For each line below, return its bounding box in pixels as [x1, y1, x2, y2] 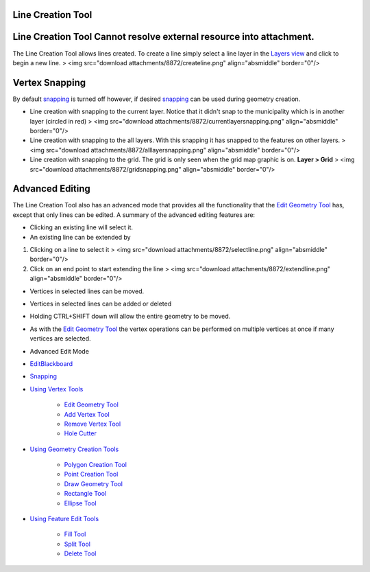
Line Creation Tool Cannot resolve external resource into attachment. [12, 31, 314, 43]
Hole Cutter [64, 429, 97, 437]
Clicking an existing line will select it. [29, 223, 134, 231]
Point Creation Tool [64, 470, 119, 479]
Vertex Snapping [12, 76, 86, 89]
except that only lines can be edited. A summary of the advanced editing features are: [12, 210, 256, 219]
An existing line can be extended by [29, 233, 131, 241]
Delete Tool [64, 549, 97, 558]
